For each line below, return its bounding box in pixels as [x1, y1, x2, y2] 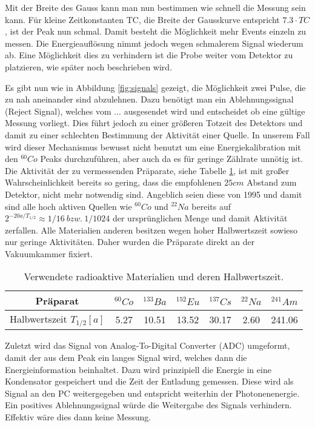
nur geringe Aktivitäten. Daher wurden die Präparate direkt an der [5, 235, 255, 248]
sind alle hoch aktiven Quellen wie [5, 200, 132, 212]
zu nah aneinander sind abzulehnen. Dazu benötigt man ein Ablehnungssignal [5, 93, 294, 106]
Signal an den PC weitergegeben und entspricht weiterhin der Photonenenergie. [5, 386, 300, 399]
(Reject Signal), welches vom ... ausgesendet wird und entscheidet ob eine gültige [5, 104, 305, 117]
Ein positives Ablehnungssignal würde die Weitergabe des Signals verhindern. [5, 398, 292, 411]
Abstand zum [247, 176, 297, 189]
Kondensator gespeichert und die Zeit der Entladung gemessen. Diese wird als [5, 375, 294, 388]
